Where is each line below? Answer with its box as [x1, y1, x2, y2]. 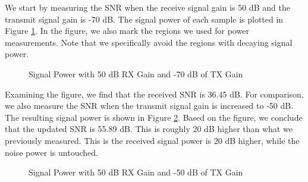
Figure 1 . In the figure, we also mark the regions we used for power [5, 24, 249, 37]
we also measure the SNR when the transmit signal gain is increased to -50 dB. [5, 99, 294, 112]
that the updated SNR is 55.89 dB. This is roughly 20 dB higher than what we [5, 123, 293, 135]
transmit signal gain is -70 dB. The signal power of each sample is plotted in [5, 12, 284, 25]
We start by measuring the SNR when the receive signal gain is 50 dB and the [5, 1, 290, 13]
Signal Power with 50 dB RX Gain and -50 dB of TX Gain [29, 166, 243, 178]
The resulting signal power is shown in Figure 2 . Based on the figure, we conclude [5, 111, 303, 123]
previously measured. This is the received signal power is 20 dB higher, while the [5, 134, 300, 146]
